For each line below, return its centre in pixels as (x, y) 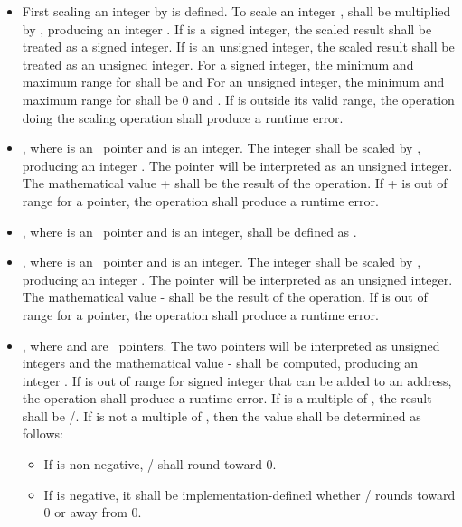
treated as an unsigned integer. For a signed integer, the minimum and (218, 64)
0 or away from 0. (93, 512)
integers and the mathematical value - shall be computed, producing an (220, 363)
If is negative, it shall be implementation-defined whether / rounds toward (250, 494)
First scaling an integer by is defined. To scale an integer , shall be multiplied (236, 11)
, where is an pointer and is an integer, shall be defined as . (189, 231)
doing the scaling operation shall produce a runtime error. (183, 117)
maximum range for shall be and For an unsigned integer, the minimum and (233, 82)
